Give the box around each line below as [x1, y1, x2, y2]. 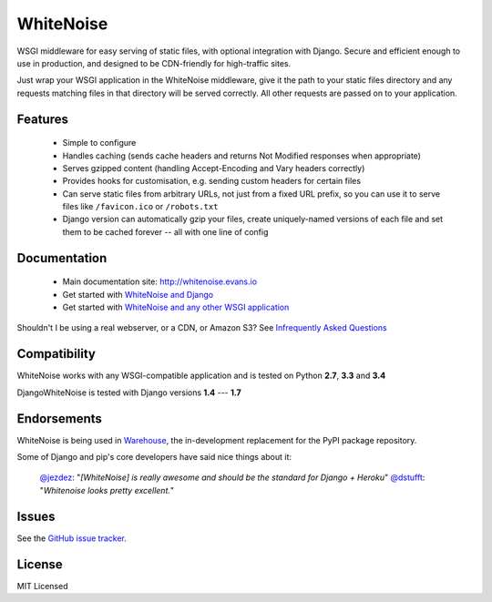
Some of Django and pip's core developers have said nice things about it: [16, 452, 292, 463]
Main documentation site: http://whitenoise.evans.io [62, 276, 258, 287]
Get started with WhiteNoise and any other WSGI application [62, 301, 290, 313]
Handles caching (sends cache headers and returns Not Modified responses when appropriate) [62, 150, 421, 161]
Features [16, 111, 68, 127]
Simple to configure [62, 138, 137, 148]
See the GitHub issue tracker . [16, 533, 128, 544]
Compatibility [16, 346, 96, 362]
